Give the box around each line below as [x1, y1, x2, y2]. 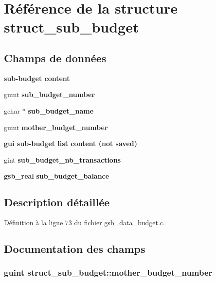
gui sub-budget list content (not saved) [4, 138, 137, 149]
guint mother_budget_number [4, 122, 108, 132]
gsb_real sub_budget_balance [4, 171, 109, 181]
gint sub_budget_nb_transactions [4, 154, 121, 165]
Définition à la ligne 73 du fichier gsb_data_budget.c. [4, 217, 165, 228]
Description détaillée [4, 195, 110, 210]
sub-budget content [4, 73, 70, 83]
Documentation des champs [4, 241, 145, 256]
